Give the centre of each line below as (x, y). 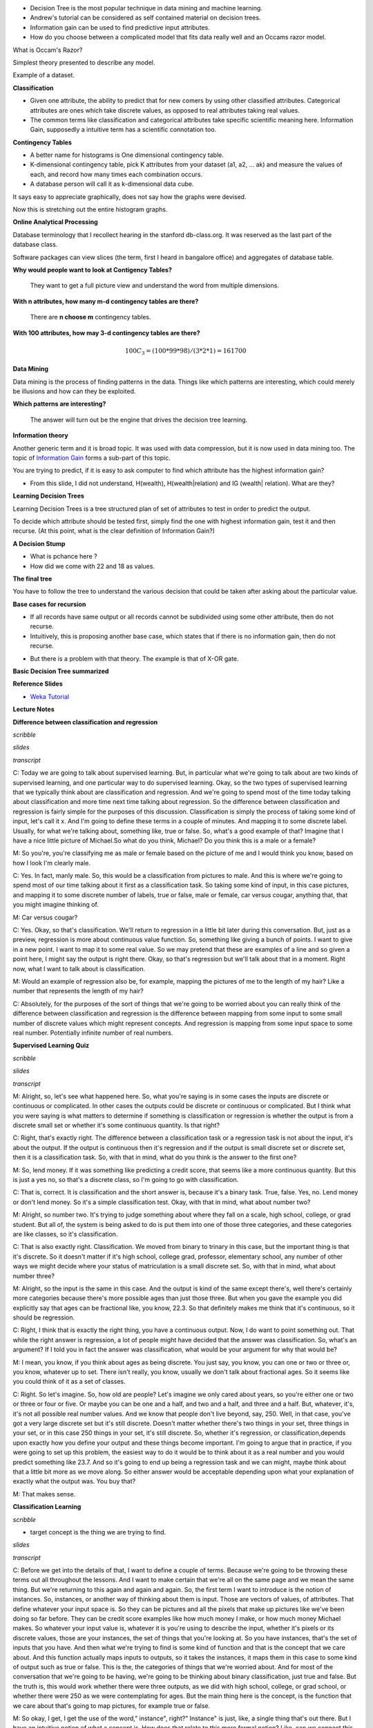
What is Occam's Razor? (48, 50)
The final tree (32, 579)
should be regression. (44, 1317)
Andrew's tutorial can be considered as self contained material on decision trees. (145, 18)
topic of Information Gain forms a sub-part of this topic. (92, 458)
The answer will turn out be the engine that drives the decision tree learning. (139, 420)
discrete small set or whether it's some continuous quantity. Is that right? (116, 1125)
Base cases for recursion (49, 604)
